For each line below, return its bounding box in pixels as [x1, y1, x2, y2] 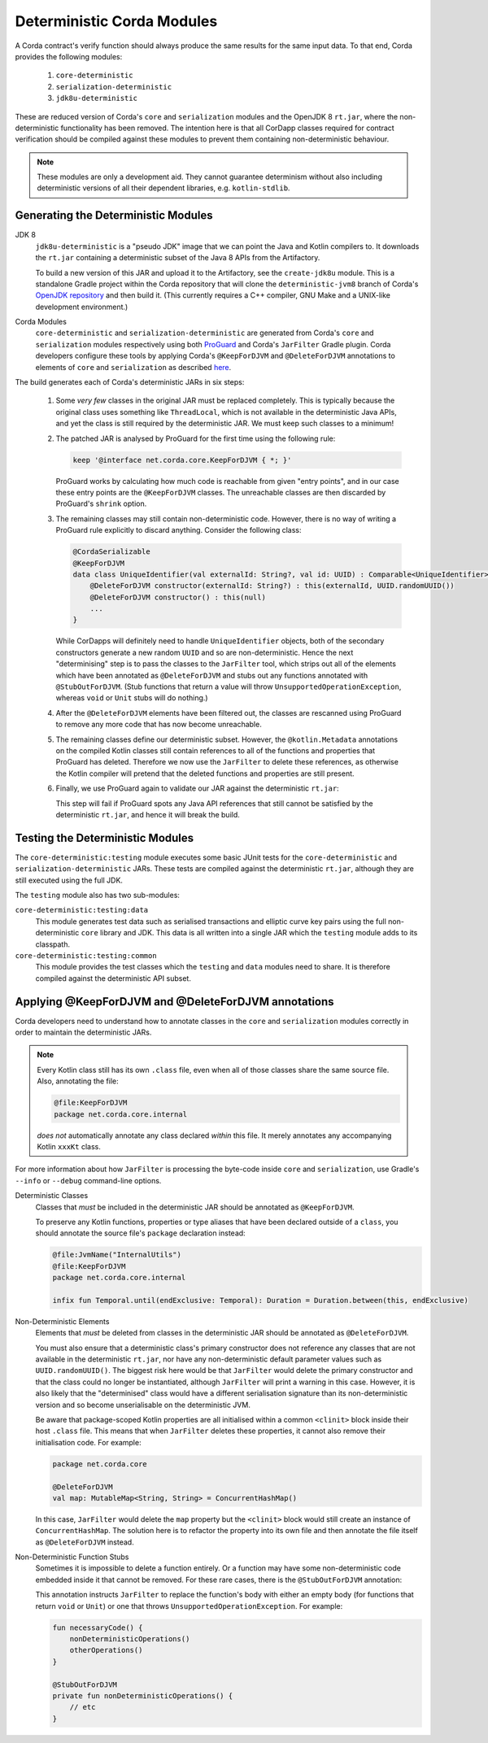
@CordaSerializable [72, 547, 150, 556]
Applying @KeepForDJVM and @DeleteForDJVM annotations [15, 995, 334, 1009]
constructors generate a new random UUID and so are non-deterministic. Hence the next [55, 647, 354, 657]
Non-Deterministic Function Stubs [15, 1552, 129, 1562]
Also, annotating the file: [37, 1076, 119, 1086]
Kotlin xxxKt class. [37, 1141, 101, 1151]
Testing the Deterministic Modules [15, 830, 194, 845]
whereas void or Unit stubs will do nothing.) [55, 693, 208, 703]
